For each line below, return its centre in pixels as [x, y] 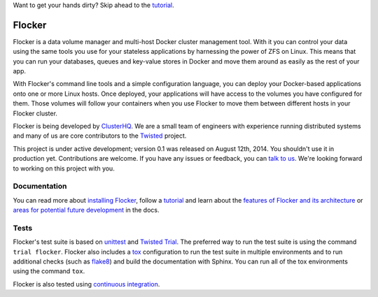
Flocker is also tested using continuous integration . [86, 284]
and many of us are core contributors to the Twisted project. [100, 136]
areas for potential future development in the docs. [86, 210]
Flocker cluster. [35, 113]
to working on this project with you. [64, 168]
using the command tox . [49, 271]
